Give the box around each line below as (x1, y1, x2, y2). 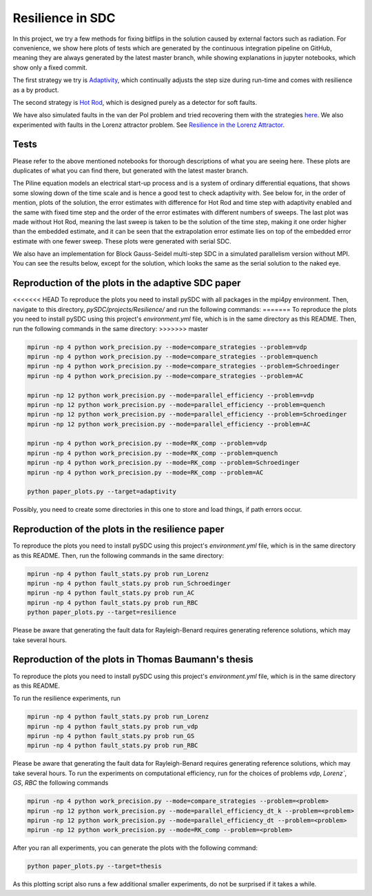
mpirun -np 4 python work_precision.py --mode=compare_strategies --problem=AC (27, 372, 304, 379)
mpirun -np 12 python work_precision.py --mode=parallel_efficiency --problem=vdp (27, 391, 315, 399)
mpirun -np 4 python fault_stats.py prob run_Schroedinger (27, 579, 231, 588)
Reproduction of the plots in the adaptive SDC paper (12, 277, 241, 289)
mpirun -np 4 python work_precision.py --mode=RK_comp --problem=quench (27, 449, 278, 457)
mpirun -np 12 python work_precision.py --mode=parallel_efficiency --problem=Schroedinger (27, 410, 347, 419)
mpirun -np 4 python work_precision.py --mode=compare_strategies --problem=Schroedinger (27, 362, 340, 370)
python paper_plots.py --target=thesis (27, 862, 162, 870)
